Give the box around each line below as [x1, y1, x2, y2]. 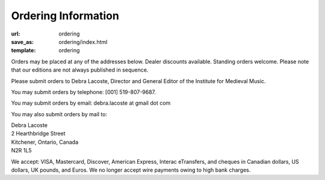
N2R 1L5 [11, 147, 32, 154]
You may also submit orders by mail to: [11, 110, 108, 117]
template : [11, 47, 36, 54]
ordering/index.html [58, 38, 108, 45]
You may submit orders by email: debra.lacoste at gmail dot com [11, 99, 171, 107]
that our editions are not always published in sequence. [11, 66, 149, 73]
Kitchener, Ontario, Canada [11, 138, 79, 146]
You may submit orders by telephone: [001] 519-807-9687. [11, 88, 156, 96]
